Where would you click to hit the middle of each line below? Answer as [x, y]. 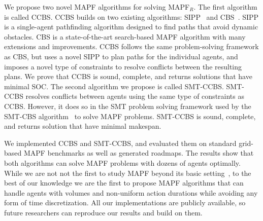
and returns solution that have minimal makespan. [83, 126]
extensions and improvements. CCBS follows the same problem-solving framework [131, 46]
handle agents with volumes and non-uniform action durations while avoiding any [131, 192]
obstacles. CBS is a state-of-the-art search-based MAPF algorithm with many [125, 36]
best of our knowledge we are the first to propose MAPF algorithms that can [124, 183]
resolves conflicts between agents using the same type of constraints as [135, 96]
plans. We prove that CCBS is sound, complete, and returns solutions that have [128, 76]
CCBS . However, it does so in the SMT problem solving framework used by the [128, 106]
